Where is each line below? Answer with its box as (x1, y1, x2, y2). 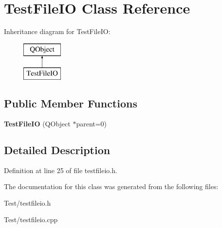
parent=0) (76, 119, 107, 129)
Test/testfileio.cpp (4, 214, 58, 224)
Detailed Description (4, 142, 111, 158)
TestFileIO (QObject (4, 119, 71, 129)
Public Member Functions (4, 96, 137, 111)
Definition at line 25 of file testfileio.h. (4, 165, 117, 175)
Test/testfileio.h (4, 198, 51, 208)
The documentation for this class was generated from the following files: (4, 181, 219, 192)
